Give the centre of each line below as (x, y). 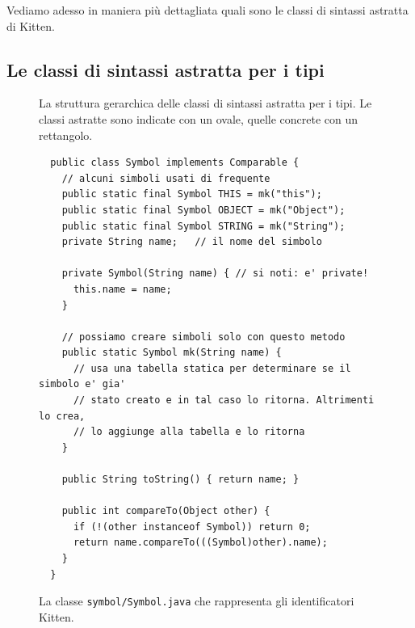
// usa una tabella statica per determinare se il (212, 368)
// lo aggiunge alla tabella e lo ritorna (189, 432)
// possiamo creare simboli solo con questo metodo (203, 337)
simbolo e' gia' (82, 384)
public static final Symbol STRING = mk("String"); (203, 226)
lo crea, (62, 416)
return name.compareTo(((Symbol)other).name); (200, 543)
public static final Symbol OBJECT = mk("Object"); (203, 210)
